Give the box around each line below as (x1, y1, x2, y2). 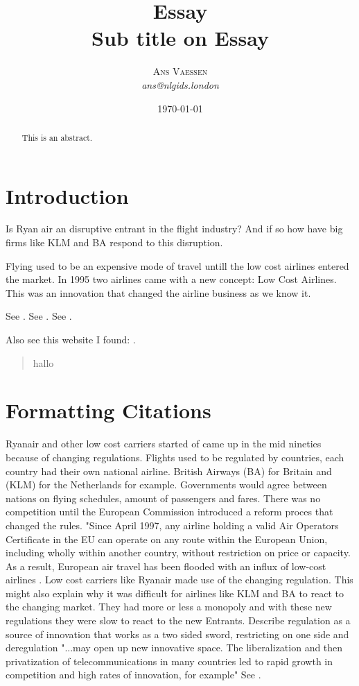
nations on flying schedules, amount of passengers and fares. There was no (6, 490, 321, 505)
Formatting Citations (6, 396, 211, 425)
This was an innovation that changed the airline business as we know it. (6, 285, 311, 300)
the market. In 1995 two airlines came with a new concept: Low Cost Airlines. (6, 272, 337, 286)
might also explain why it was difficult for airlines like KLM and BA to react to (6, 585, 344, 600)
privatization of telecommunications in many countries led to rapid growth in (6, 653, 333, 668)
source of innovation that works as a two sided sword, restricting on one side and (6, 626, 349, 641)
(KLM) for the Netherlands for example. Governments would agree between (6, 477, 327, 492)
